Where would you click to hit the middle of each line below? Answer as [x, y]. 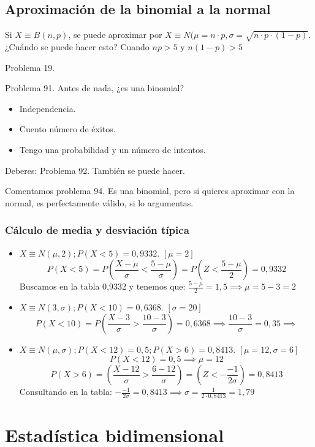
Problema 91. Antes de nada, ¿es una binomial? [95, 88]
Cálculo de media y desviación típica [97, 230]
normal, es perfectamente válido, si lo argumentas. [99, 202]
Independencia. [47, 108]
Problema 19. [30, 67]
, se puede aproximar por [115, 35]
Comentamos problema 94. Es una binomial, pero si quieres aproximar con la [150, 191]
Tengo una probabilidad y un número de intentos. [112, 149]
